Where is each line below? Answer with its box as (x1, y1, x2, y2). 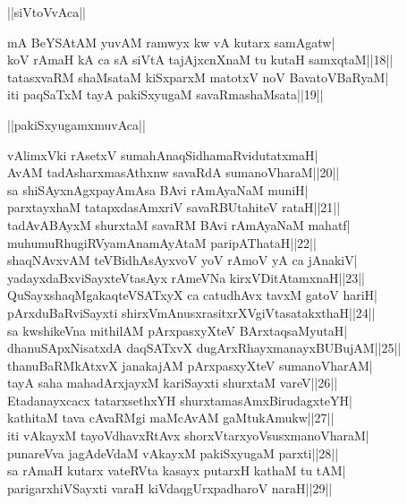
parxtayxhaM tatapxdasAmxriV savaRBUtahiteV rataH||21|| (7, 198, 341, 217)
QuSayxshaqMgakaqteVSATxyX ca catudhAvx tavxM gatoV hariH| (7, 286, 377, 304)
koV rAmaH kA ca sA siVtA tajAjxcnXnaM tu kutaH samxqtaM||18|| (7, 50, 394, 69)
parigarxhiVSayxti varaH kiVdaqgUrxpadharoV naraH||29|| (7, 478, 333, 497)
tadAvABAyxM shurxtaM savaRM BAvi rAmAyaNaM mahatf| (7, 215, 351, 234)
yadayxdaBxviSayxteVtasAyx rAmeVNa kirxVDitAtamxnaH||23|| (7, 268, 365, 286)
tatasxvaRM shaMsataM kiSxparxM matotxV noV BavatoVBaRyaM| (7, 67, 389, 86)
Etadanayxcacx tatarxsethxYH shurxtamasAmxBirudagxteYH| (7, 390, 352, 409)
